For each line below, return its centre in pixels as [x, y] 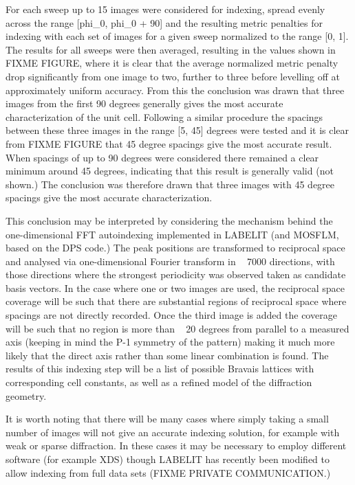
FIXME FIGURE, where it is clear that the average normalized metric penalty [172, 63]
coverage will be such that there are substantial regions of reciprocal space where [176, 301]
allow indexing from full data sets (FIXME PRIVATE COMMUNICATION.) [168, 472]
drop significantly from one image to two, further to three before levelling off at [173, 76]
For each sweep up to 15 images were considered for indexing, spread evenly [165, 9]
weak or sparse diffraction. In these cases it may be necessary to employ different [176, 445]
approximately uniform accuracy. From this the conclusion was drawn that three [175, 90]
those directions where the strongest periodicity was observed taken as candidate [176, 274]
